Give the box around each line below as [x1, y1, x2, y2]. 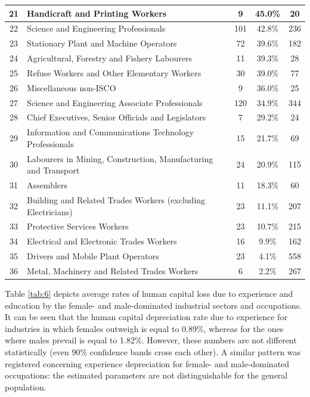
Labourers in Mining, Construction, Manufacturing [27, 152, 213, 165]
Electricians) [27, 205, 73, 218]
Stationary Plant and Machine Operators [27, 37, 177, 49]
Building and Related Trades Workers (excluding [27, 193, 206, 206]
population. [5, 380, 46, 393]
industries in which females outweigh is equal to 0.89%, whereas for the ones [5, 322, 284, 334]
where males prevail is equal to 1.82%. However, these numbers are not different [5, 334, 297, 346]
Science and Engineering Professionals [27, 22, 166, 35]
